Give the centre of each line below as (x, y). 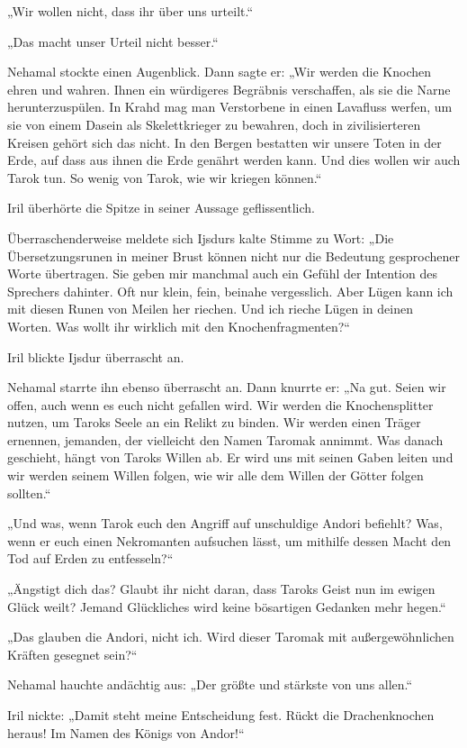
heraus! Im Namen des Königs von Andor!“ (126, 732)
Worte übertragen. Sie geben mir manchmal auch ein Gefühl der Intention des (222, 274)
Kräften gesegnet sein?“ (72, 654)
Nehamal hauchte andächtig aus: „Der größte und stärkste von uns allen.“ (210, 684)
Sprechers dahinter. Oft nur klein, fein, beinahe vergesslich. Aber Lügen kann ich (230, 291)
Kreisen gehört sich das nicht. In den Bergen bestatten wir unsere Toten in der (225, 142)
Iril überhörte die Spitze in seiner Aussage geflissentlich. (161, 208)
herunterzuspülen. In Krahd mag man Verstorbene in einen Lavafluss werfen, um (230, 107)
